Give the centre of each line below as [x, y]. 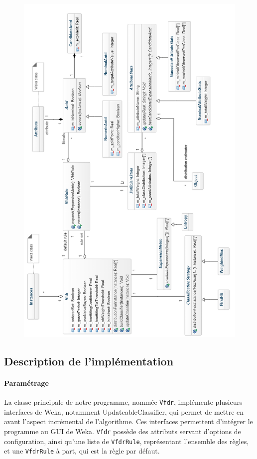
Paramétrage [26, 383]
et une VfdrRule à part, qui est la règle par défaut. [82, 451]
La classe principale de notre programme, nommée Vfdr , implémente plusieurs [123, 402]
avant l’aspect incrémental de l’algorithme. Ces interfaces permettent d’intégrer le [128, 421]
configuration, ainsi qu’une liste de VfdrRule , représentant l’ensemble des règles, [127, 441]
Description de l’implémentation [89, 361]
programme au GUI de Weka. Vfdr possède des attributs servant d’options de [123, 431]
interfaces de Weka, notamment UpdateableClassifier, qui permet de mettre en [124, 411]
